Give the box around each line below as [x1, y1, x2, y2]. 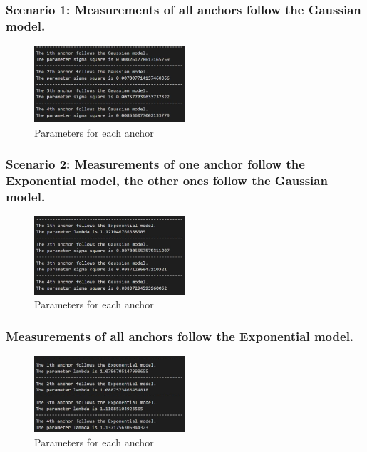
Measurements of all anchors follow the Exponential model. [6, 327, 354, 345]
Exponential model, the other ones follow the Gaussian [6, 172, 328, 189]
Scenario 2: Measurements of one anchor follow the [6, 155, 305, 173]
